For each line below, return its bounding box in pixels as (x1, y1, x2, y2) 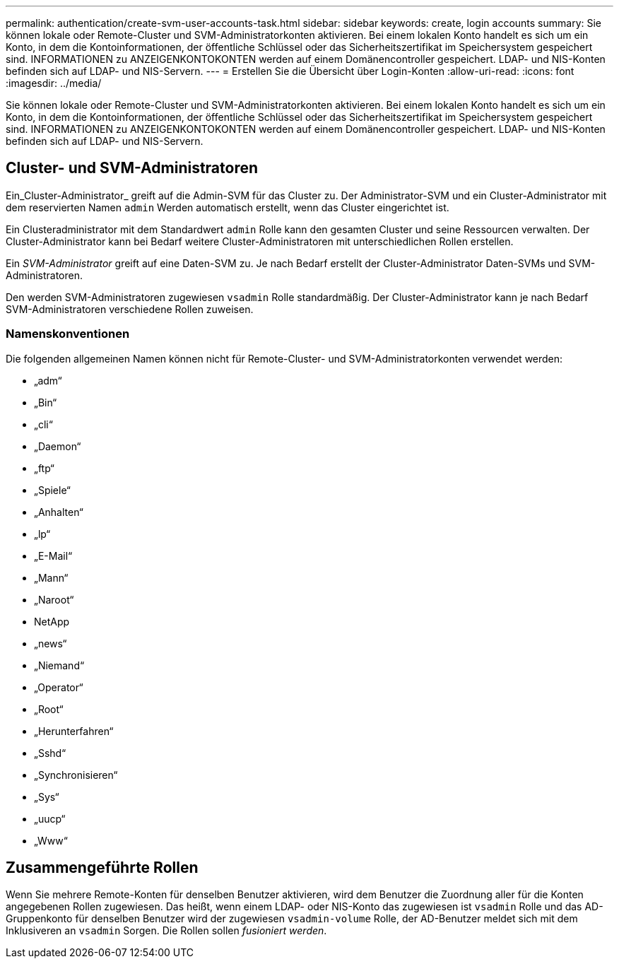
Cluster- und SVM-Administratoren (6, 159, 259, 177)
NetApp (34, 615, 70, 628)
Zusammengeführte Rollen (6, 859, 199, 877)
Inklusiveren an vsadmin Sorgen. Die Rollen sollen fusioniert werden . (6, 924, 327, 937)
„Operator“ (34, 681, 83, 693)
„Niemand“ (34, 659, 85, 671)
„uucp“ (34, 812, 66, 825)
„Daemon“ (34, 440, 81, 452)
